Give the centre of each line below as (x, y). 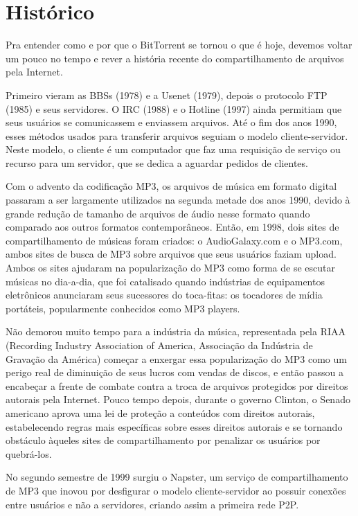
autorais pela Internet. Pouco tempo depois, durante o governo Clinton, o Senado (178, 399)
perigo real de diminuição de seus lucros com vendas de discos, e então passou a (174, 372)
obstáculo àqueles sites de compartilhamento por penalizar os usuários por (163, 440)
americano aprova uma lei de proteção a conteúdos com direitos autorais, (160, 412)
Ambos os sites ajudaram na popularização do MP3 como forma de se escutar (170, 268)
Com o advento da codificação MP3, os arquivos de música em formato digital (171, 186)
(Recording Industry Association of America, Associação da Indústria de (159, 345)
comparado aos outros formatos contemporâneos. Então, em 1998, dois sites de (172, 227)
